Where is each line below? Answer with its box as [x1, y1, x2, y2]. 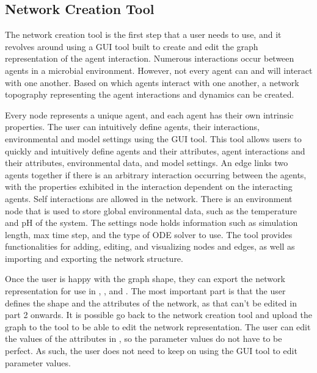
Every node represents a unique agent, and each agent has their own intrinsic [5, 108, 294, 121]
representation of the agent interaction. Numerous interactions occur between [5, 52, 294, 65]
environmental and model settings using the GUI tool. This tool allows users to [5, 132, 302, 145]
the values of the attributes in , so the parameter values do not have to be [5, 332, 282, 345]
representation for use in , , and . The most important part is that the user [5, 284, 286, 297]
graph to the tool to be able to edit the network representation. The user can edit [5, 320, 311, 333]
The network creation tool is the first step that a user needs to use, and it [5, 28, 282, 41]
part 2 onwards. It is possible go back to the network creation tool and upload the [5, 308, 312, 321]
